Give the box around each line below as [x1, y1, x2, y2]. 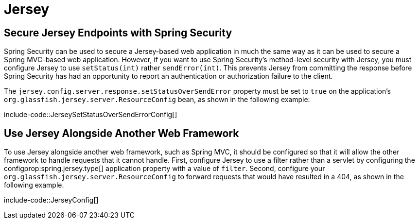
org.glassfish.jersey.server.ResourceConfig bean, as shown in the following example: [4, 95, 310, 104]
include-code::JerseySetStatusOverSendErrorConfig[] [4, 110, 177, 119]
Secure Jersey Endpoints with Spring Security [4, 26, 232, 39]
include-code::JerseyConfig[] [4, 196, 99, 205]
